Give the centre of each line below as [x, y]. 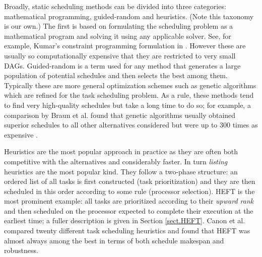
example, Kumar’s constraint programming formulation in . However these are [125, 46]
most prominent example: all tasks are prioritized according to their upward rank [129, 201]
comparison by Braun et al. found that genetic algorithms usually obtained [120, 115]
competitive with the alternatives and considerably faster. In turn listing [116, 161]
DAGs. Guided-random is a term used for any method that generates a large [122, 65]
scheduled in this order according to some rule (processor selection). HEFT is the [129, 191]
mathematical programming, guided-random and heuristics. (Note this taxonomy [129, 16]
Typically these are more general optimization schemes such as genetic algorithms [130, 85]
